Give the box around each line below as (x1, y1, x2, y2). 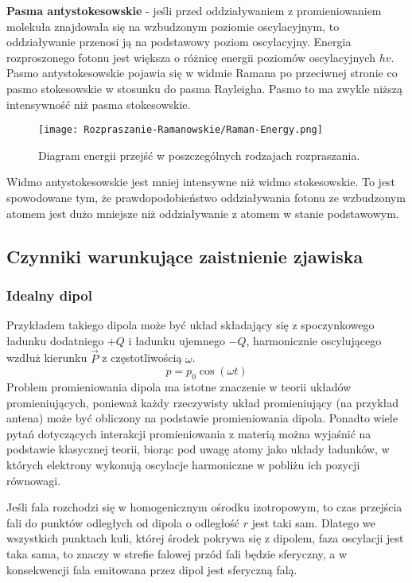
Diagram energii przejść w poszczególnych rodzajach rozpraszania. (38, 146, 360, 163)
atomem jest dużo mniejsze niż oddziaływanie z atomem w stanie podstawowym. (6, 204, 399, 221)
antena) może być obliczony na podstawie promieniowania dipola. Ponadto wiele (6, 410, 398, 426)
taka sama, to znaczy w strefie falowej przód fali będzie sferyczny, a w (6, 545, 348, 562)
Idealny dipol (6, 285, 92, 305)
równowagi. (6, 472, 61, 488)
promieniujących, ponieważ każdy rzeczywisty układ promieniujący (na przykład (6, 394, 399, 410)
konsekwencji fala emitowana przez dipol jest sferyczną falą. (6, 561, 297, 577)
